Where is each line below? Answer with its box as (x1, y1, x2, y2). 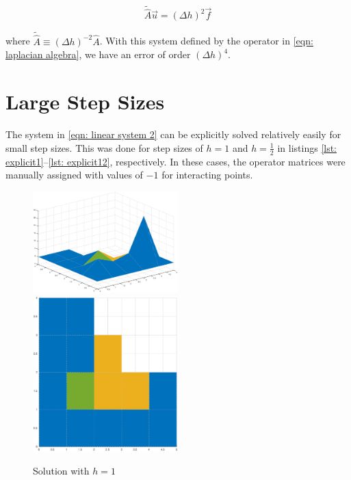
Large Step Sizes (5, 88, 165, 116)
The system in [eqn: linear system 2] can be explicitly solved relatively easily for (5, 127, 341, 142)
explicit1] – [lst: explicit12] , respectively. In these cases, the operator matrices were (5, 154, 346, 168)
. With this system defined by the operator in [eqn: (99, 34, 313, 48)
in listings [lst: (277, 140, 337, 155)
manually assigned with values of (5, 168, 143, 182)
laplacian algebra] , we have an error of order (5, 47, 191, 62)
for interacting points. (161, 168, 253, 182)
